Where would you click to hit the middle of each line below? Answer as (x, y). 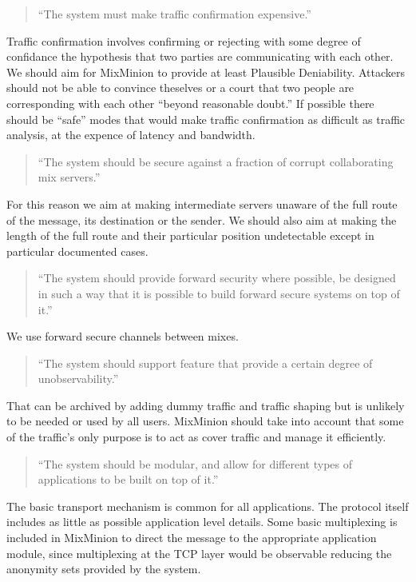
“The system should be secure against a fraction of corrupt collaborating (216, 161)
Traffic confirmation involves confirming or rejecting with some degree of (184, 40)
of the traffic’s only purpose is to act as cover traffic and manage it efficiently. (196, 437)
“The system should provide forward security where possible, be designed (217, 278)
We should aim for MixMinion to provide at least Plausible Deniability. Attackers (206, 72)
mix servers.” (69, 177)
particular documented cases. (77, 251)
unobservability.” (78, 379)
